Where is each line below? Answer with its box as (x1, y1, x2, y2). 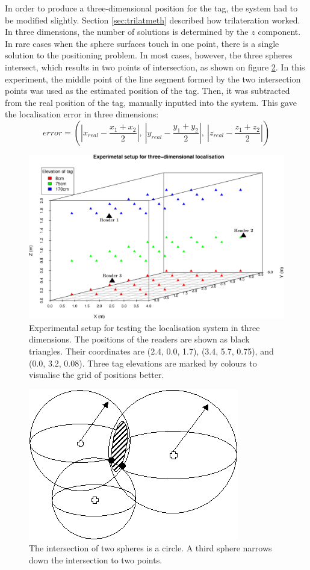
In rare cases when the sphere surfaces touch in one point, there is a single (5, 37, 279, 49)
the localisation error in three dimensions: (5, 108, 159, 120)
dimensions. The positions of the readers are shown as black (29, 333, 250, 345)
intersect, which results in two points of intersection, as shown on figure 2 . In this (5, 60, 305, 73)
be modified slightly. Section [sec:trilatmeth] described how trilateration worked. (5, 13, 300, 26)
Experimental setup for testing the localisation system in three (29, 321, 260, 333)
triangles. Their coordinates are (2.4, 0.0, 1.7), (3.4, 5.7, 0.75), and (29, 345, 274, 357)
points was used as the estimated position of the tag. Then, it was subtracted (5, 84, 290, 97)
